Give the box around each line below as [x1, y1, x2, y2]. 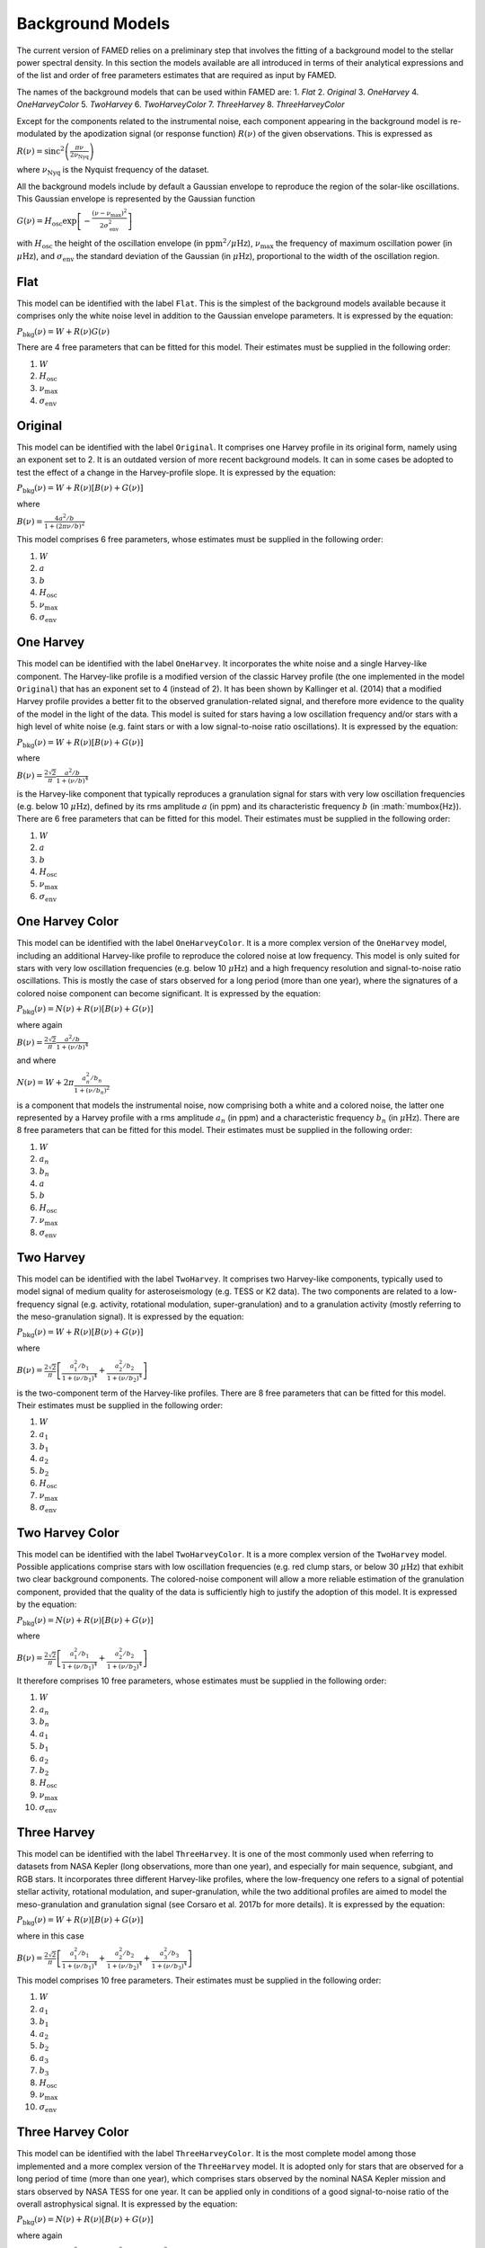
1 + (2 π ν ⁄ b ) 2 [43, 521, 85, 531]
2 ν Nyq [69, 150, 89, 160]
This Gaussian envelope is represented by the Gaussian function [16, 193, 256, 204]
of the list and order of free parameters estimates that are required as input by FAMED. [16, 70, 337, 81]
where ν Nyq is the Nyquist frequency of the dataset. [16, 165, 210, 177]
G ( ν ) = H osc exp [16, 216, 77, 228]
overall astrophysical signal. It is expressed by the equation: [16, 2199, 238, 2209]
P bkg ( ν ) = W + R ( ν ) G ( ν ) [16, 326, 110, 339]
